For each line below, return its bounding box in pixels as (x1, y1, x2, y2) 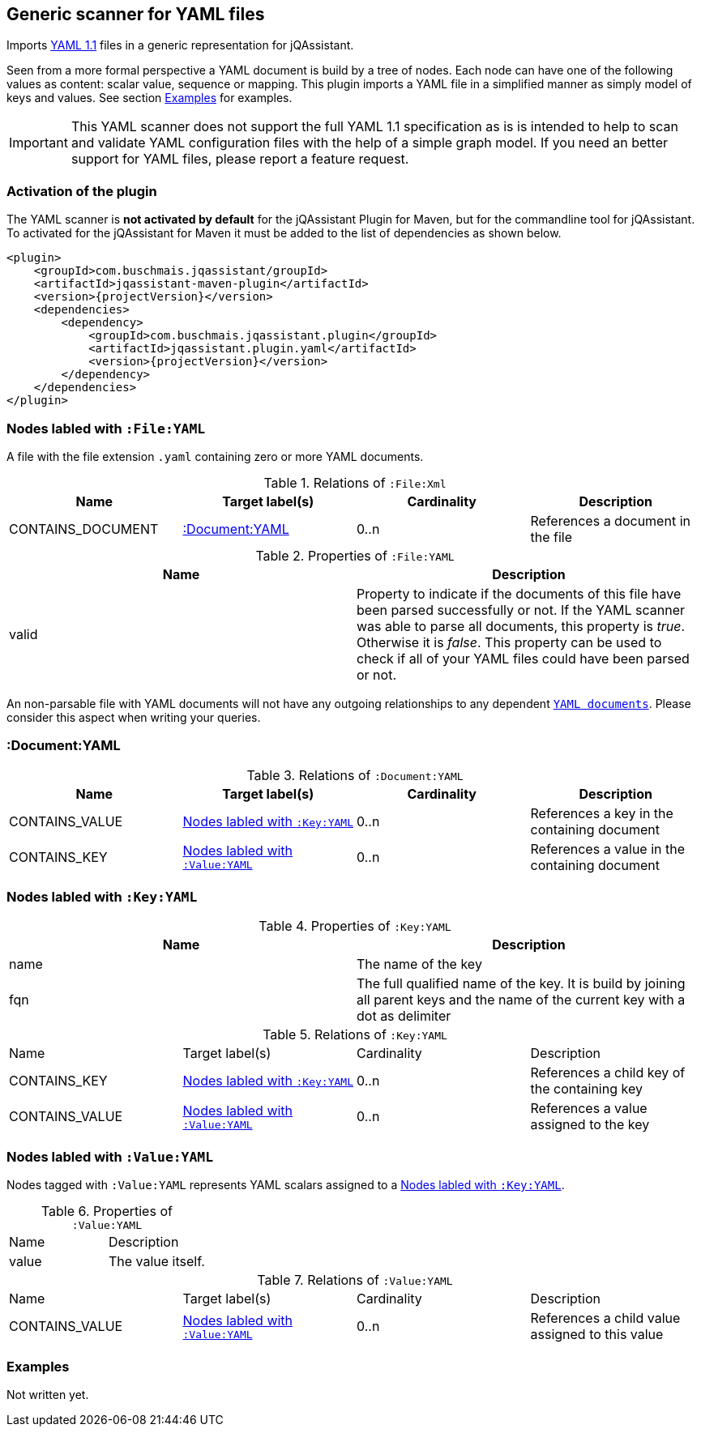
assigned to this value (530, 1326, 664, 1343)
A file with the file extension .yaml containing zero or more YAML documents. (6, 449, 424, 463)
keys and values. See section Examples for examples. (6, 91, 293, 105)
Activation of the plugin (6, 182, 157, 199)
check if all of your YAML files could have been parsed (357, 650, 690, 667)
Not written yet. (6, 1387, 89, 1401)
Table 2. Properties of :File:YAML (255, 547, 455, 564)
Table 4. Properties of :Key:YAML (259, 918, 451, 935)
